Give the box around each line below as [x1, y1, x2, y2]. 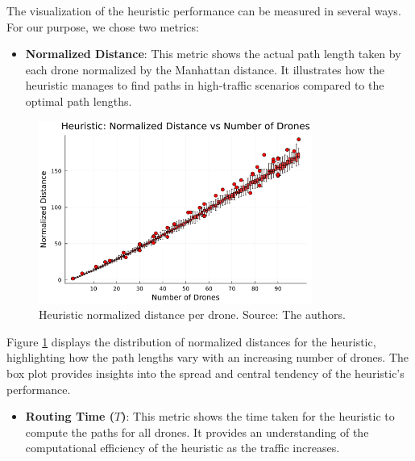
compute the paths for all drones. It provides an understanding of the [25, 423, 369, 440]
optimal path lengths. [25, 92, 132, 109]
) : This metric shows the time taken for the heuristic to [121, 408, 395, 425]
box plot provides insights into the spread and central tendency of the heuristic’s [6, 365, 405, 382]
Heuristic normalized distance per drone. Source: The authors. [39, 306, 346, 323]
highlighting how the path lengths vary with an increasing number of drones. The [6, 349, 409, 366]
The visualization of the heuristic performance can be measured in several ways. [6, 2, 401, 19]
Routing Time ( [25, 408, 115, 425]
